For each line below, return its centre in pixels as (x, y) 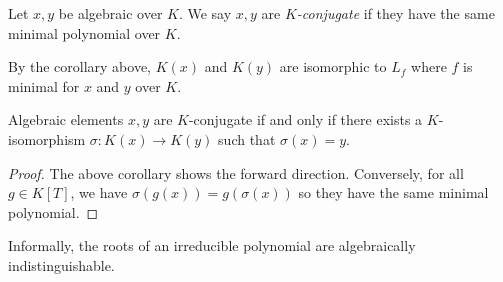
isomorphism (47, 138)
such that (247, 138)
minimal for (44, 85)
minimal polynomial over (84, 32)
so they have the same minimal (393, 192)
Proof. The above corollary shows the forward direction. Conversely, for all (236, 172)
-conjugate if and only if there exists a (305, 119)
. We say (205, 13)
